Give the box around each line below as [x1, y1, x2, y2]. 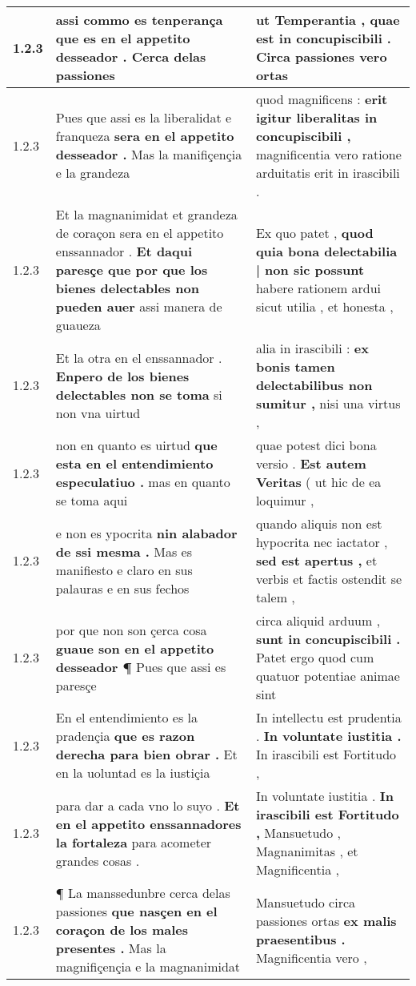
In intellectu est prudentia [255, 708, 402, 726]
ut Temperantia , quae [255, 10, 400, 29]
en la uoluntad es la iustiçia [55, 763, 210, 782]
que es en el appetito [55, 29, 190, 47]
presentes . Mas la [55, 939, 166, 957]
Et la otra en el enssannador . [55, 348, 222, 367]
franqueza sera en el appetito [55, 127, 234, 145]
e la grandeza [55, 163, 130, 182]
